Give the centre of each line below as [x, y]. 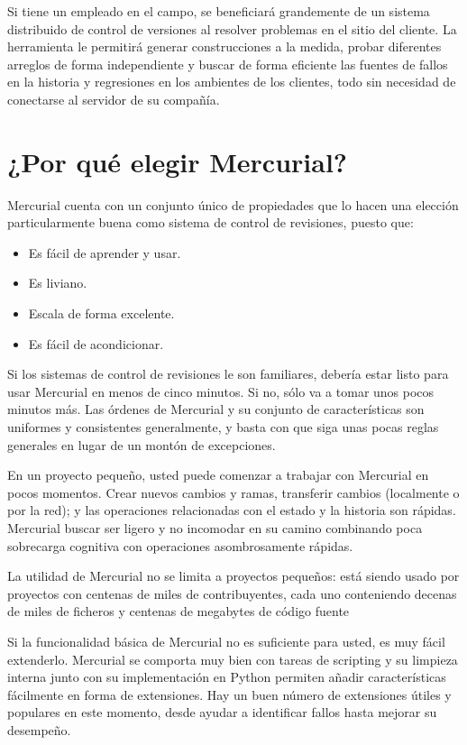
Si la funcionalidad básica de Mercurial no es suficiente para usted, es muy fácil [226, 641]
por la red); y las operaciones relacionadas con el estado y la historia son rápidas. [232, 510]
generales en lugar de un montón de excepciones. [142, 444]
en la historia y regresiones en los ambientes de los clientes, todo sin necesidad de [232, 82]
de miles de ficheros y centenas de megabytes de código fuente [179, 611]
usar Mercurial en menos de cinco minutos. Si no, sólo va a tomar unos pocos [221, 391]
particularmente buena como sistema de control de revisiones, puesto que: [211, 222]
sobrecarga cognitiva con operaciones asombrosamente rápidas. [180, 545]
